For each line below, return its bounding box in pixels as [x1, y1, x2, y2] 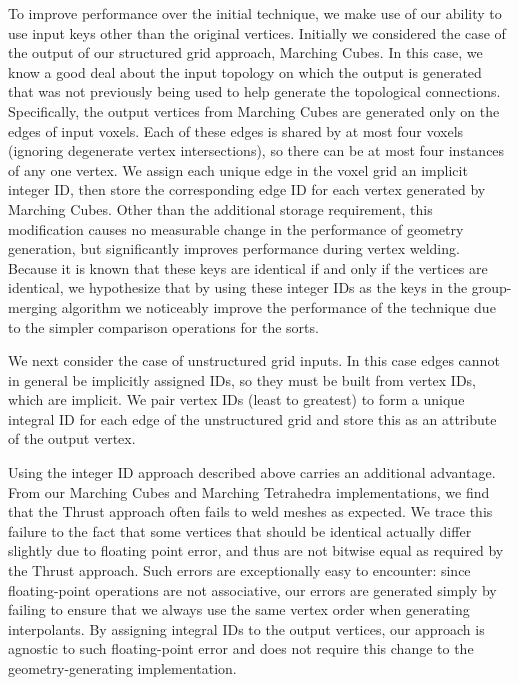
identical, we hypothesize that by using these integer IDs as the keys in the [8, 277, 468, 298]
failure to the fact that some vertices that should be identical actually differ [8, 520, 472, 541]
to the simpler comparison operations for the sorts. [8, 316, 319, 337]
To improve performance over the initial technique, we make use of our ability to [8, 3, 502, 23]
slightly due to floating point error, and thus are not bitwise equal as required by [8, 540, 504, 561]
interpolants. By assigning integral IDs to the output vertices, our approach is [8, 618, 485, 639]
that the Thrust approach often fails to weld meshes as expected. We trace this [8, 501, 493, 522]
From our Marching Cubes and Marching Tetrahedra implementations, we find [8, 481, 490, 502]
